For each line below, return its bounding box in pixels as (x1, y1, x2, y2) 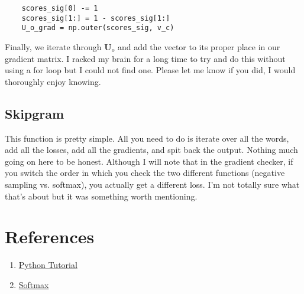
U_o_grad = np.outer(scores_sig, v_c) (21, 24, 174, 32)
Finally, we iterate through (5, 40, 102, 53)
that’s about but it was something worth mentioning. (5, 190, 198, 202)
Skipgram (5, 104, 64, 122)
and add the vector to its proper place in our (117, 40, 280, 53)
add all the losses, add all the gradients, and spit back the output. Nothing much (5, 143, 298, 156)
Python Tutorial (18, 259, 77, 271)
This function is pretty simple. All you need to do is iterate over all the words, (5, 132, 289, 144)
